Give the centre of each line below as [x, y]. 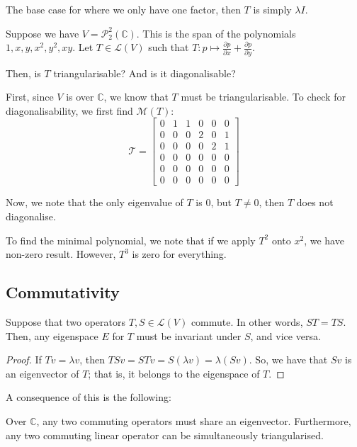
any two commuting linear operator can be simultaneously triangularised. [165, 435]
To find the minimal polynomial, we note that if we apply [131, 240]
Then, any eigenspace [52, 335]
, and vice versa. [285, 335]
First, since [30, 97]
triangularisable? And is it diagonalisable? [144, 73]
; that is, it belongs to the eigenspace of [174, 373]
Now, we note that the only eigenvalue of [95, 202]
